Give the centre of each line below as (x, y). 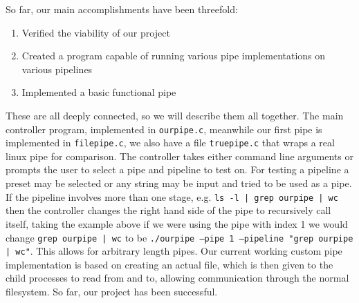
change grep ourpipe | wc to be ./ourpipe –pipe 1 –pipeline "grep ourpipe (179, 237)
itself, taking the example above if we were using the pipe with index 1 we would (177, 223)
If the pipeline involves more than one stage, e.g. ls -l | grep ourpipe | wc (172, 196)
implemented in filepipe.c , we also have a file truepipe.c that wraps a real (170, 143)
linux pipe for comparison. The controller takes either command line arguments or (179, 156)
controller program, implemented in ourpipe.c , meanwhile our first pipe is (164, 129)
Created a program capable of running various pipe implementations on (174, 56)
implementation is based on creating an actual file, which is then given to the (169, 264)
